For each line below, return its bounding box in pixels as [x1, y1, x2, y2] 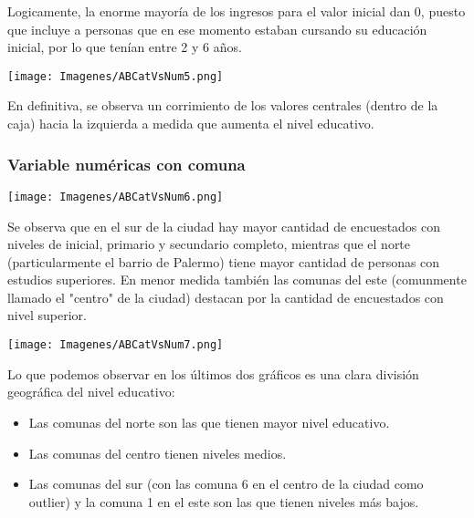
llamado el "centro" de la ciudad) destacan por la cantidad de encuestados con [7, 287, 444, 306]
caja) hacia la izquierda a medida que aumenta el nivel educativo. [7, 114, 374, 133]
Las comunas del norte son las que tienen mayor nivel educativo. [28, 412, 390, 431]
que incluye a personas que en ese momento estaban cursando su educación [7, 19, 427, 38]
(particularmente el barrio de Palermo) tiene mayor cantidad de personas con [7, 252, 440, 271]
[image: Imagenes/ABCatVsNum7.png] [7, 338, 224, 352]
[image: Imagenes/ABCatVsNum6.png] [7, 190, 224, 203]
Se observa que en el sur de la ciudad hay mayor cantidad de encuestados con [7, 216, 441, 235]
